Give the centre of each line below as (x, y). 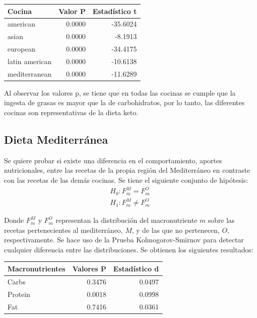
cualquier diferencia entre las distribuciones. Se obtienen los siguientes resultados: (129, 249)
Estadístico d (136, 268)
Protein (19, 294)
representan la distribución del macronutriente (126, 220)
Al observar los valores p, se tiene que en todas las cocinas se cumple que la (120, 92)
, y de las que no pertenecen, (176, 230)
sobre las (221, 220)
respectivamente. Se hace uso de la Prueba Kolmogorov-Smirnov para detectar (124, 240)
